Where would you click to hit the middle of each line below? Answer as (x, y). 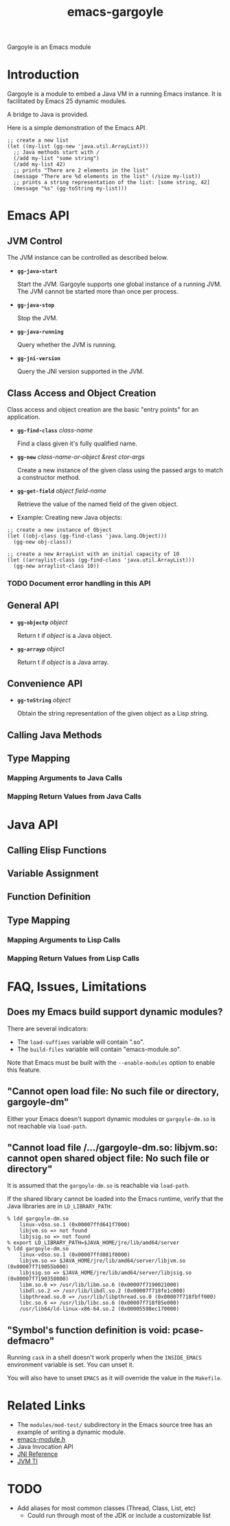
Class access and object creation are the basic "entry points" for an (103, 409)
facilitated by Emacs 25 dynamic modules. (67, 101)
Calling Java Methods (55, 735)
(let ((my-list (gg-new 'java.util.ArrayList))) (78, 146)
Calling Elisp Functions (57, 850)
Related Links (46, 1406)
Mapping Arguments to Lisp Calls (64, 940)
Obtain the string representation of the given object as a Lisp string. (113, 714)
